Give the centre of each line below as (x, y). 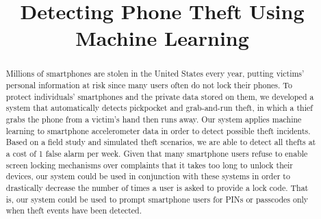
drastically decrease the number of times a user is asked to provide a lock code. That (157, 187)
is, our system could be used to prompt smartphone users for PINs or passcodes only (157, 199)
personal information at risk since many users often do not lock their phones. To (149, 85)
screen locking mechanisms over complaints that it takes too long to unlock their (150, 165)
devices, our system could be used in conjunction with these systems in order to (148, 176)
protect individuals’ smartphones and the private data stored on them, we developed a (160, 96)
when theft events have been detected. (74, 210)
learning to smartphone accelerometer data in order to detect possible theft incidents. (158, 130)
